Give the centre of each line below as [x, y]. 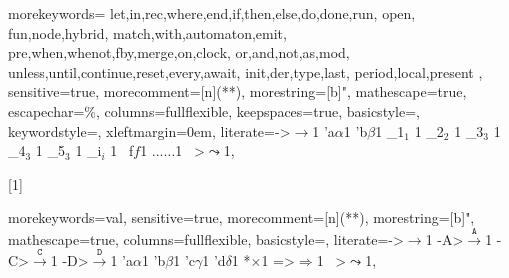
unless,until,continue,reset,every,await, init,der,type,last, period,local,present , [245, 71]
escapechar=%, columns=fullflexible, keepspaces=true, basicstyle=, [214, 110]
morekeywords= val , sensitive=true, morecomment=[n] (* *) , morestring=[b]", [241, 217]
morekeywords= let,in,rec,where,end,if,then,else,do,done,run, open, [212, 13]
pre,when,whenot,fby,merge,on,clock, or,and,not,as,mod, [179, 52]
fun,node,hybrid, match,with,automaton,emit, [147, 32]
